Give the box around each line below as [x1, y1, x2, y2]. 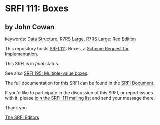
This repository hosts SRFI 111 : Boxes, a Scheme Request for [5, 46, 129, 51]
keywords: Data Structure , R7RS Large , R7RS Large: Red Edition [5, 36, 136, 42]
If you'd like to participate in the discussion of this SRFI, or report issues [5, 90, 153, 95]
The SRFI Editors [5, 114, 40, 120]
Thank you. [5, 105, 28, 110]
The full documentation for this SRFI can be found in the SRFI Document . [5, 80, 155, 86]
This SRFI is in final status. [5, 61, 60, 66]
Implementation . [5, 51, 39, 57]
